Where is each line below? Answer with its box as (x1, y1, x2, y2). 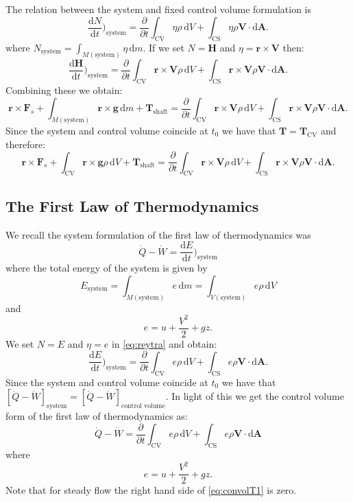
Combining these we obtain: (5, 82, 123, 97)
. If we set (143, 40, 184, 54)
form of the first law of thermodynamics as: (5, 409, 188, 423)
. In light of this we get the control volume (165, 389, 344, 403)
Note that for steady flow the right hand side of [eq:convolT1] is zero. (5, 483, 297, 497)
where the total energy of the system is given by (5, 261, 208, 275)
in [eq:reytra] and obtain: (111, 336, 217, 350)
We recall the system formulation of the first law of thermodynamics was (5, 227, 311, 241)
